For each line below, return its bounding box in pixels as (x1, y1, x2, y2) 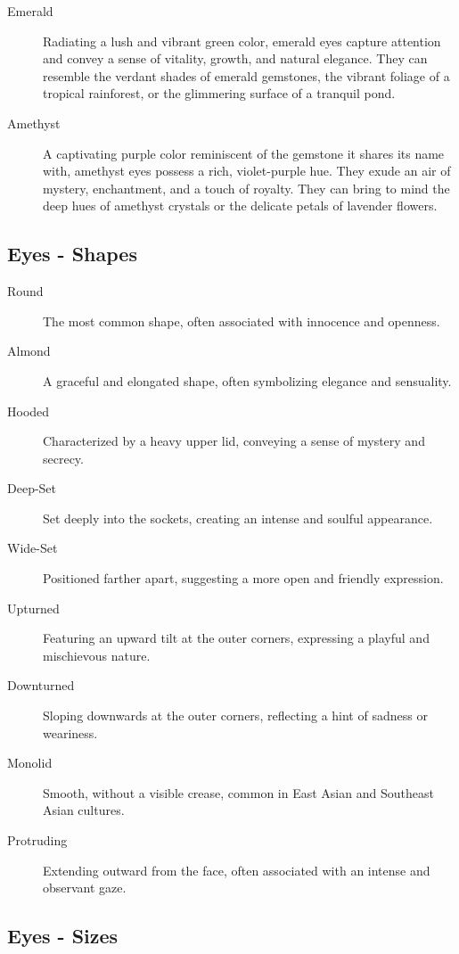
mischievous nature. (43, 646, 151, 664)
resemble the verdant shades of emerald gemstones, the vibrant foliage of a (43, 66, 450, 85)
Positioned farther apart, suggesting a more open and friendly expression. (43, 569, 444, 588)
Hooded (7, 401, 50, 420)
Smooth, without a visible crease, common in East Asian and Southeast (43, 783, 434, 802)
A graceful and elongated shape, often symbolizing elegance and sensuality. (43, 371, 452, 390)
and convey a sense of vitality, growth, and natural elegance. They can (43, 49, 428, 68)
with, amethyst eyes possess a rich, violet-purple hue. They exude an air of (43, 161, 451, 180)
